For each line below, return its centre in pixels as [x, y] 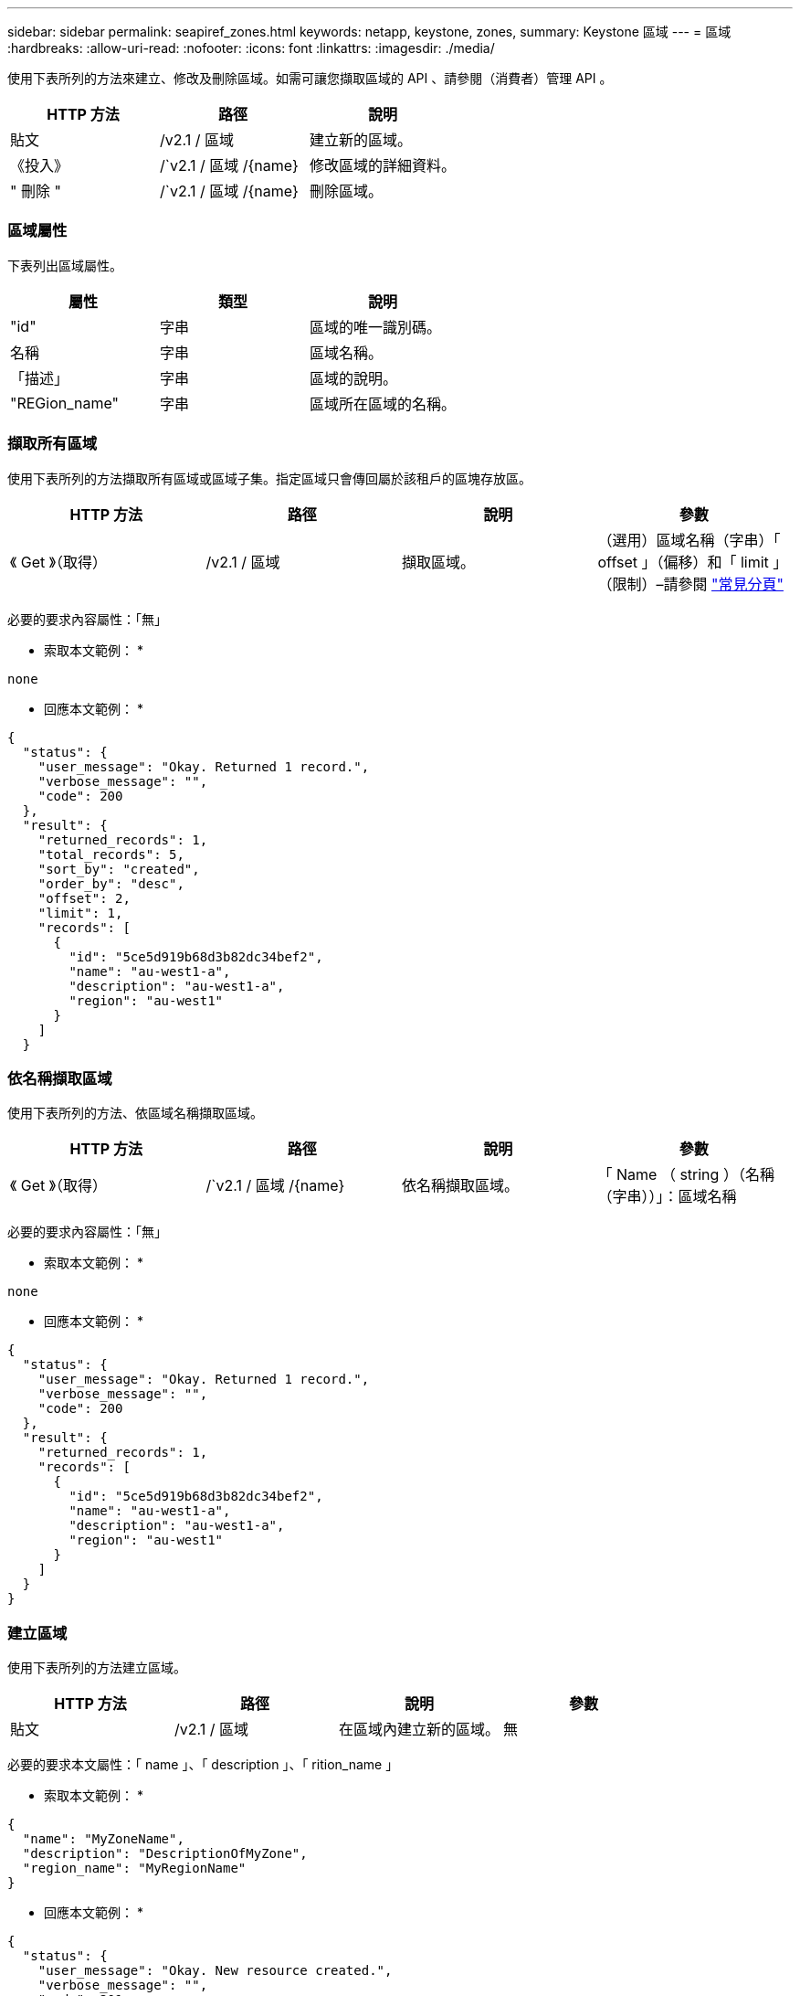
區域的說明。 [354, 378]
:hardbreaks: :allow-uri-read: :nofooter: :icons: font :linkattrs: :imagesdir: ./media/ [251, 48]
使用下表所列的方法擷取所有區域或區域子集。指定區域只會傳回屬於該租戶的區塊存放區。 [269, 478]
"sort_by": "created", [119, 869]
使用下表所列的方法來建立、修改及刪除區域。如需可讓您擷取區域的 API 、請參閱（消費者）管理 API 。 [310, 78]
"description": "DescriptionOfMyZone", [165, 1853]
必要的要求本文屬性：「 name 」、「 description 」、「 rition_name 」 [203, 1764]
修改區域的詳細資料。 [383, 165]
